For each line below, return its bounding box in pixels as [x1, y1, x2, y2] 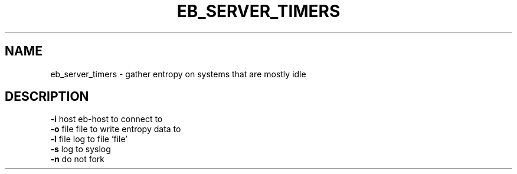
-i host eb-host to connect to [50, 114, 163, 124]
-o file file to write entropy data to [50, 124, 181, 134]
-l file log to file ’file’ [50, 134, 127, 145]
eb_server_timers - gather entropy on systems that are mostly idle [50, 68, 306, 79]
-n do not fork [50, 154, 105, 165]
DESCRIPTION [5, 89, 89, 104]
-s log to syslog [50, 144, 111, 155]
